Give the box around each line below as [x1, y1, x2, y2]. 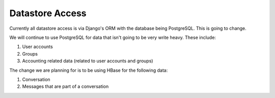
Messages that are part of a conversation [22, 83, 109, 89]
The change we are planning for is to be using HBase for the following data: [9, 67, 168, 73]
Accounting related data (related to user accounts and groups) [22, 58, 153, 64]
